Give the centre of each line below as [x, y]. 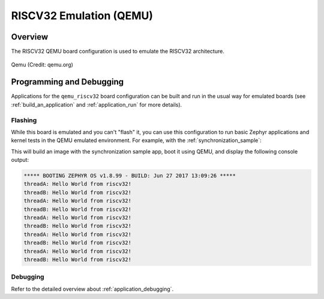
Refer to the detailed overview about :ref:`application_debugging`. [92, 289]
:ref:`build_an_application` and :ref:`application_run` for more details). [97, 104]
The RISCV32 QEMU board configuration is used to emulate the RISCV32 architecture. [118, 52]
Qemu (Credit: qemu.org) [42, 65]
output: [20, 160]
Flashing [24, 120]
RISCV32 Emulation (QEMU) [82, 16]
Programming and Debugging [67, 82]
